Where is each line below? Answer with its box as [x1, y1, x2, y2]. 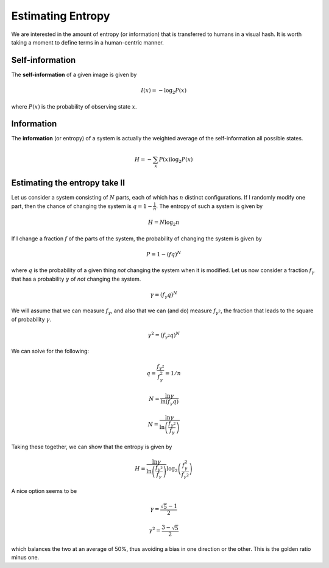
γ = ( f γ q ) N [150, 290, 178, 300]
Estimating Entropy [11, 9, 110, 23]
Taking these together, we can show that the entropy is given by [11, 443, 172, 450]
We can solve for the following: [11, 348, 90, 355]
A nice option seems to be [11, 487, 77, 494]
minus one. [11, 554, 40, 561]
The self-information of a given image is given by [11, 71, 137, 78]
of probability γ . [11, 315, 52, 323]
